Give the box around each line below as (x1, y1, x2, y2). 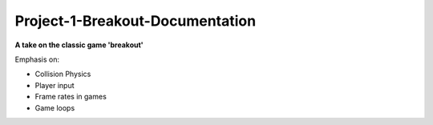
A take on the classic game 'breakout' (14, 40, 144, 50)
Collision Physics (34, 69, 91, 79)
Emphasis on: (14, 54, 60, 64)
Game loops (34, 103, 75, 112)
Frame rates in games (34, 92, 107, 102)
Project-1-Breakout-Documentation (14, 12, 257, 30)
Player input (34, 80, 75, 90)
